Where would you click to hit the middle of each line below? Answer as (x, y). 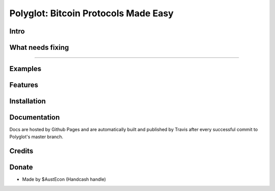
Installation (28, 101)
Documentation (35, 118)
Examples (25, 69)
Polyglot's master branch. (36, 137)
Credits (21, 151)
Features (24, 85)
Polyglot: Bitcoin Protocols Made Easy (92, 13)
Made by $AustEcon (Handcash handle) (64, 179)
